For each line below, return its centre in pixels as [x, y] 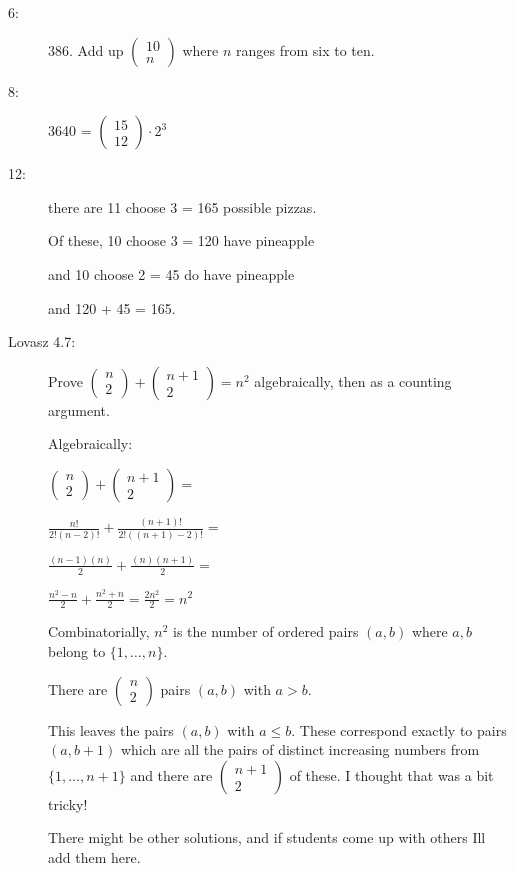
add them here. [94, 856]
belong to [77, 650]
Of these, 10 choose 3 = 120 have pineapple [181, 240]
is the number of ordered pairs [265, 631]
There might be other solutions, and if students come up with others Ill [267, 837]
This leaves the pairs [111, 729]
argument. [79, 409]
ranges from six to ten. [305, 49]
